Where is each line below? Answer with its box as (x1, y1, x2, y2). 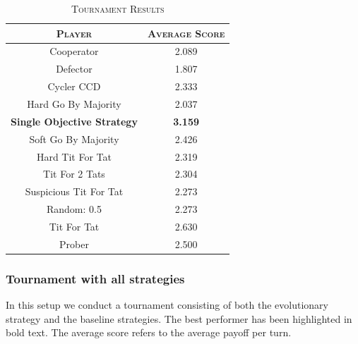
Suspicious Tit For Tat (25, 184, 124, 199)
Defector (56, 61, 93, 76)
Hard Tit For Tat (36, 149, 112, 164)
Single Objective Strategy (11, 113, 138, 128)
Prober (59, 236, 89, 251)
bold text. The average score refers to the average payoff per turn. (6, 325, 292, 340)
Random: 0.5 (46, 202, 102, 216)
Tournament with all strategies (6, 269, 185, 287)
